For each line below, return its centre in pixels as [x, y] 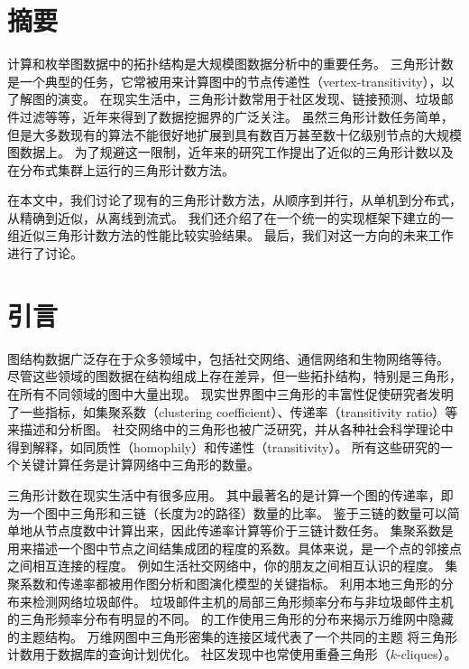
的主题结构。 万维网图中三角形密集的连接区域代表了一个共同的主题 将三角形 [233, 636]
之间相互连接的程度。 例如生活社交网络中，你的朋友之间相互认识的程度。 [224, 566]
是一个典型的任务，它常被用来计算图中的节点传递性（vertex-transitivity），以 [231, 81]
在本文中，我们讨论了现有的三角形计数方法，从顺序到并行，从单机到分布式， [234, 200]
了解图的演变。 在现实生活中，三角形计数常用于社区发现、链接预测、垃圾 [224, 99]
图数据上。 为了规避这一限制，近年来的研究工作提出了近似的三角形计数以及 [230, 152]
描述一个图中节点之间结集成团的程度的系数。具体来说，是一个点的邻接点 [247, 548]
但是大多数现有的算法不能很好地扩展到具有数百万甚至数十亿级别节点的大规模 [234, 134]
